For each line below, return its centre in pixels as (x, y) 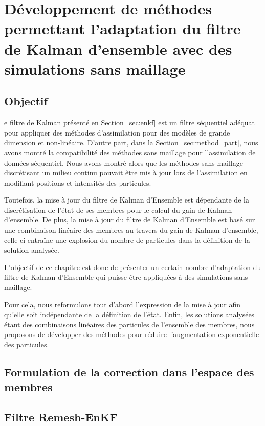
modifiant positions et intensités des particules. (78, 182)
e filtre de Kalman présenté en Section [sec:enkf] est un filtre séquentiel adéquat (130, 122)
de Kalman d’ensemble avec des (118, 48)
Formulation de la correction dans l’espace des (129, 372)
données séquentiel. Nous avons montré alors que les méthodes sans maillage (124, 162)
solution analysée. (32, 250)
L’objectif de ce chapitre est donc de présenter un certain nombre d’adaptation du (133, 267)
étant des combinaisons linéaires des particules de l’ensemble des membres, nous (129, 324)
